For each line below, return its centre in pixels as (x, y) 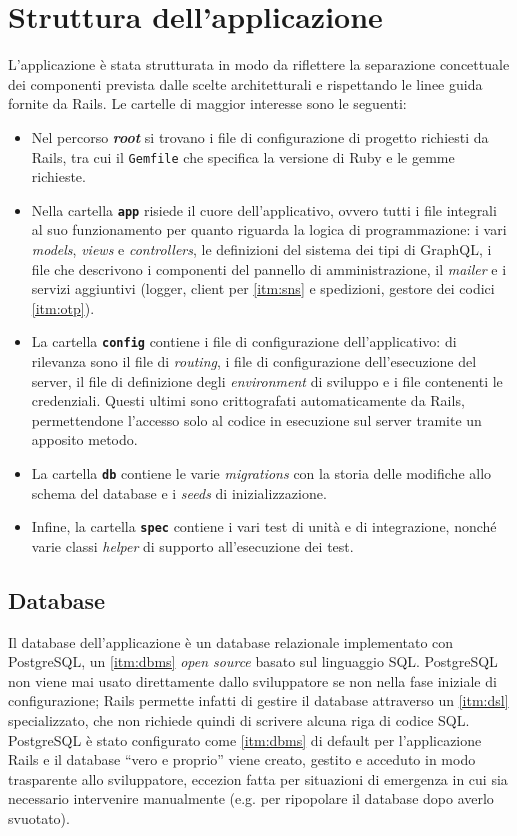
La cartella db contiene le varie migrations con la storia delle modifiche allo (261, 473)
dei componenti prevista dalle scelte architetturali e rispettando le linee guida (245, 83)
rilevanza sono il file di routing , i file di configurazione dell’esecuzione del (254, 361)
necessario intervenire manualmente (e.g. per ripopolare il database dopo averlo (251, 798)
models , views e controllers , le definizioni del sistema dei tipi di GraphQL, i (261, 249)
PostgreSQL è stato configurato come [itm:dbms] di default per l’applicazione (245, 739)
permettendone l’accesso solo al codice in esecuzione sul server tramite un (256, 419)
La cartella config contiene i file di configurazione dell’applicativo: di (244, 341)
